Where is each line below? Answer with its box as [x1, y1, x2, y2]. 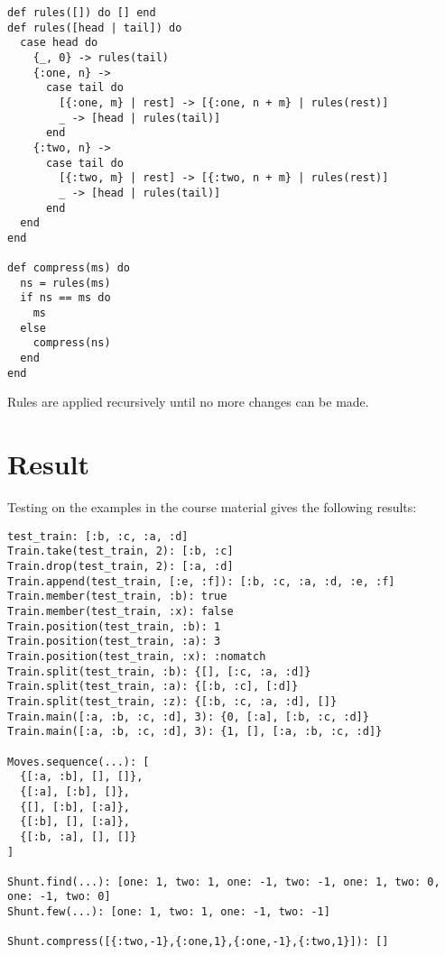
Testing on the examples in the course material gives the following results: [7, 498, 417, 517]
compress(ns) [32, 336, 111, 350]
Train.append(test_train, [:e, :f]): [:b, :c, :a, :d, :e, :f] [7, 574, 395, 588]
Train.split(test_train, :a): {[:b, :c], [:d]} [7, 680, 299, 693]
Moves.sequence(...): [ [7, 755, 150, 768]
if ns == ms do [20, 291, 111, 305]
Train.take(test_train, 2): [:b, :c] [7, 545, 234, 558]
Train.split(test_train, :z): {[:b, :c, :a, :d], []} [7, 694, 338, 708]
